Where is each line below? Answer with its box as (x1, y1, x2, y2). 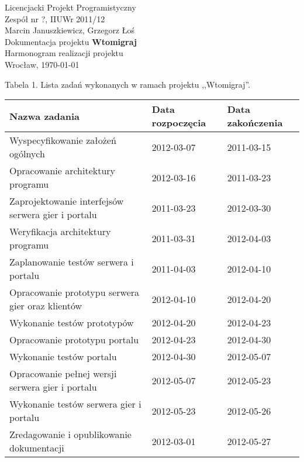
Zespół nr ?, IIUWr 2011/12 (5, 12, 105, 25)
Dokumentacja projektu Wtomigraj (5, 35, 137, 47)
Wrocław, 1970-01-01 (5, 58, 80, 70)
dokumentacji (9, 441, 64, 455)
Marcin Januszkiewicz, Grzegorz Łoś (5, 24, 135, 36)
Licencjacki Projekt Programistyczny (5, 1, 136, 13)
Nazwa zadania (9, 109, 80, 123)
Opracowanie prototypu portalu (9, 333, 139, 347)
